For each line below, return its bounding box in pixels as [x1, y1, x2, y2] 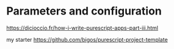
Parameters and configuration [6, 4, 162, 18]
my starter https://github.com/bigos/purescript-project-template [6, 36, 168, 43]
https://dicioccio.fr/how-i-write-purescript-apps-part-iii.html [6, 24, 159, 31]
